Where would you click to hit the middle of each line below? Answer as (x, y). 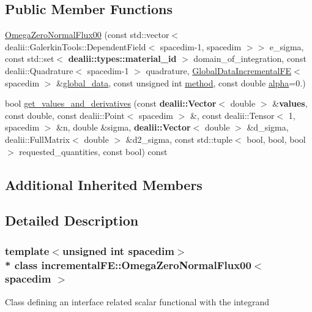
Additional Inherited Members (104, 184)
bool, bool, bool (276, 139)
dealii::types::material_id (122, 59)
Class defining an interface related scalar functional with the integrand (137, 301)
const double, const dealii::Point (65, 115)
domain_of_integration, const (250, 59)
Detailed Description (72, 220)
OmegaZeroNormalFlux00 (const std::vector (87, 35)
